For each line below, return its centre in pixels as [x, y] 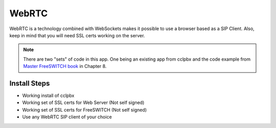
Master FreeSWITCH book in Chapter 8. [65, 66]
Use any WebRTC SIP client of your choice [67, 117]
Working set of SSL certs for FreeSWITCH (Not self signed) [85, 110]
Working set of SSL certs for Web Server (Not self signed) [83, 103]
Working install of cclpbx [48, 96]
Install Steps [30, 83]
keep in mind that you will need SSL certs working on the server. [77, 35]
